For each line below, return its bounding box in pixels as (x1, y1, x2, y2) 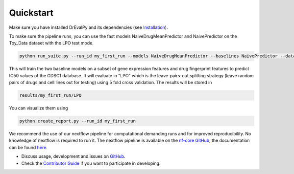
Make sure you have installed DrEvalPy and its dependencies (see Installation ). (9, 24, 168, 30)
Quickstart (9, 7, 54, 18)
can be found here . (9, 144, 48, 150)
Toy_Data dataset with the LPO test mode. (9, 40, 94, 46)
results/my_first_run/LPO (19, 93, 82, 98)
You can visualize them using (9, 105, 68, 111)
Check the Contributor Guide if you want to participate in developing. (21, 160, 161, 166)
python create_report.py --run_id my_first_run (19, 118, 136, 124)
